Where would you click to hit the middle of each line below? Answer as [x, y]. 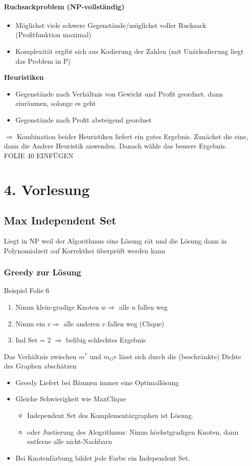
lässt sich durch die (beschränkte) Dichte [180, 356]
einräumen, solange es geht [56, 103]
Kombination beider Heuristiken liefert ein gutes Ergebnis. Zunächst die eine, [133, 136]
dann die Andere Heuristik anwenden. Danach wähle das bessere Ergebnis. [115, 146]
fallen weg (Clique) [136, 323]
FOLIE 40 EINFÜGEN [39, 155]
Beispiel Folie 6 [27, 290]
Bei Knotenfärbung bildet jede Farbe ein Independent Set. [103, 457]
